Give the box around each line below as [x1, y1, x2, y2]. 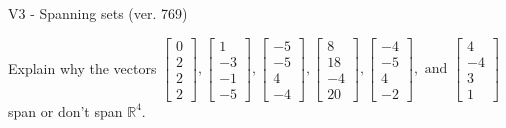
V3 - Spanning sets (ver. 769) [8, 3, 188, 23]
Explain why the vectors [8, 57, 157, 78]
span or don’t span [8, 100, 123, 121]
